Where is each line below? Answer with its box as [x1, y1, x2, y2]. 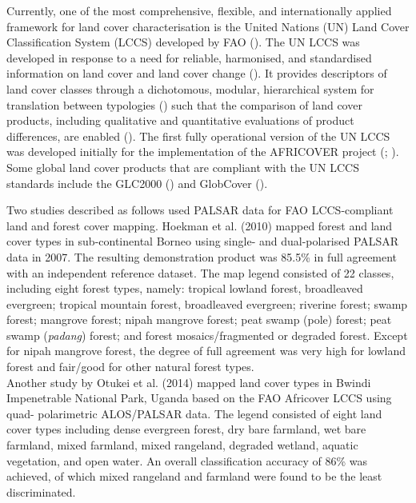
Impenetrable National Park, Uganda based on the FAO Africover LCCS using [6, 389, 392, 406]
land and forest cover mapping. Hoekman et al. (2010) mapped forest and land [6, 217, 393, 234]
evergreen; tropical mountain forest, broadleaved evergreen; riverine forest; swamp [6, 295, 408, 312]
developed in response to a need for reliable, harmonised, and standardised [6, 49, 372, 66]
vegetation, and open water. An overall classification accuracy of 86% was [6, 452, 368, 469]
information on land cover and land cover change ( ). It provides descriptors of [6, 65, 387, 82]
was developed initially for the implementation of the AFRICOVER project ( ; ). [6, 143, 399, 160]
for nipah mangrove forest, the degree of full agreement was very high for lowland [6, 342, 406, 359]
